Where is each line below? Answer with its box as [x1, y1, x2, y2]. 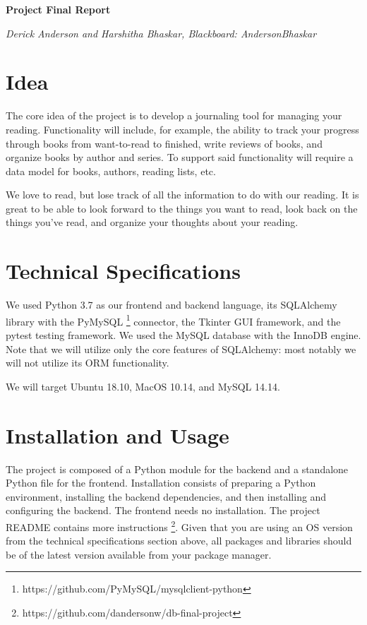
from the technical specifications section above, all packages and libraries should [6, 533, 352, 548]
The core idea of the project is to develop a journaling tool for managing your [6, 108, 342, 123]
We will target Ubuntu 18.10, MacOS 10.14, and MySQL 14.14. [6, 379, 280, 393]
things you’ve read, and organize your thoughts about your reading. [6, 215, 299, 230]
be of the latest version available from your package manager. [6, 547, 272, 561]
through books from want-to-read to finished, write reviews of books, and [6, 136, 323, 150]
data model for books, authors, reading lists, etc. [6, 163, 216, 178]
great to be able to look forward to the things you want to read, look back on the [6, 201, 358, 215]
